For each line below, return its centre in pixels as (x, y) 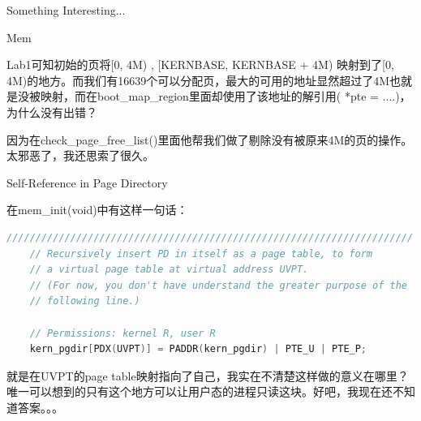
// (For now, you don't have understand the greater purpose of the (218, 285)
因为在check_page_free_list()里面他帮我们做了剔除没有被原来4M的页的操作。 (210, 139)
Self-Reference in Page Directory (87, 182)
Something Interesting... (66, 10)
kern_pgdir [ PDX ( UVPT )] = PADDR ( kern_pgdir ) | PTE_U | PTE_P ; (198, 349)
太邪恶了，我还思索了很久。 (80, 155)
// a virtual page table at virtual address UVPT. (169, 270)
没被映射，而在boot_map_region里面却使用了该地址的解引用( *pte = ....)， (214, 96)
